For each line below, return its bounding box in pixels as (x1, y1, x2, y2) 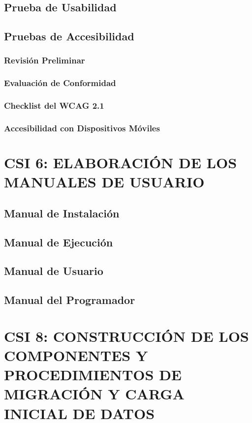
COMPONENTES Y (4, 345, 148, 365)
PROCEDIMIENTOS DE (4, 364, 182, 385)
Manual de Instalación (4, 205, 120, 220)
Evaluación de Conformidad (4, 77, 116, 89)
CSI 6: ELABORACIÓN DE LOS (4, 152, 237, 173)
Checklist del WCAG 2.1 (4, 99, 104, 112)
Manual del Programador (4, 292, 135, 307)
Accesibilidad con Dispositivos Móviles (4, 122, 160, 134)
